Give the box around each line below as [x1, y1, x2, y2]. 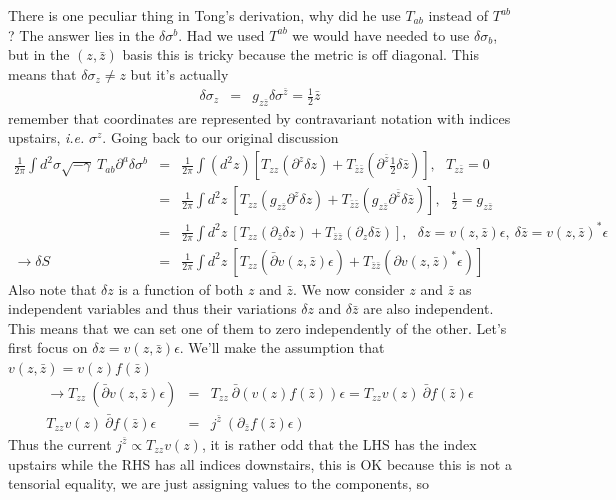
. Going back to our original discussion [102, 127, 339, 148]
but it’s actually [130, 63, 229, 84]
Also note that [8, 278, 97, 299]
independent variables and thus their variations [8, 298, 297, 319]
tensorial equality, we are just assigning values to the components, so [8, 473, 429, 494]
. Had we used [178, 24, 265, 45]
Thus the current [8, 433, 112, 454]
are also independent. [363, 298, 494, 319]
